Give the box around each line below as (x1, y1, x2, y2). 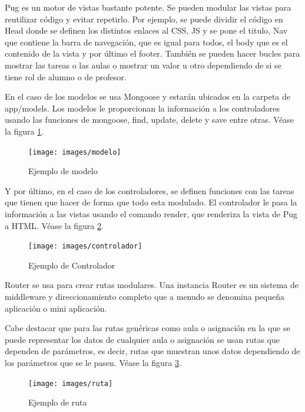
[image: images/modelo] (28, 148, 121, 156)
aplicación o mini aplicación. (5, 302, 107, 314)
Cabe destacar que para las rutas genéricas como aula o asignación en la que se (5, 322, 290, 334)
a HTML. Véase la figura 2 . (5, 219, 104, 231)
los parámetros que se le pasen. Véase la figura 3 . (5, 356, 181, 368)
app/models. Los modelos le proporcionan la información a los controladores (5, 102, 280, 114)
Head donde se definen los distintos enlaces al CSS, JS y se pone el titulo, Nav (5, 24, 288, 37)
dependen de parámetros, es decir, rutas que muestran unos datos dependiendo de (5, 345, 300, 357)
